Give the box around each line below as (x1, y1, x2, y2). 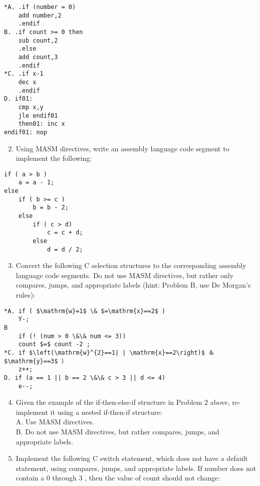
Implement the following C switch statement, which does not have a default (16, 453, 248, 463)
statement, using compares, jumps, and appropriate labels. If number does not (16, 462, 256, 473)
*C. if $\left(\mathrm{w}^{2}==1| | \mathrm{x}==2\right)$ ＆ (4, 349, 214, 356)
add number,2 (18, 12, 62, 19)
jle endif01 (18, 112, 58, 119)
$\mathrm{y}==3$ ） (4, 357, 68, 365)
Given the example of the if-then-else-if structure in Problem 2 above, (16, 397, 230, 407)
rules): (16, 290, 36, 300)
